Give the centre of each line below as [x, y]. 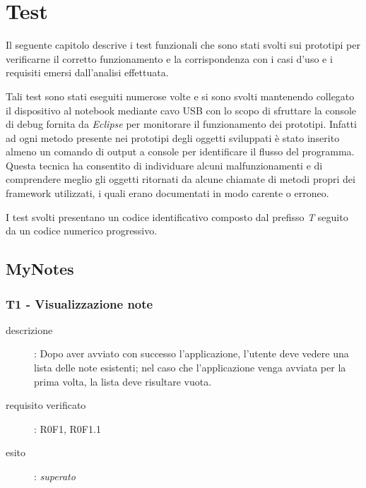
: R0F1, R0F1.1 [67, 428]
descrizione [29, 329]
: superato [55, 476]
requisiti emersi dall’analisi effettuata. [87, 72]
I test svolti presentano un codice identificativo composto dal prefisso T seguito [177, 216]
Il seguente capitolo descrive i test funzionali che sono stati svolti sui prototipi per [183, 45]
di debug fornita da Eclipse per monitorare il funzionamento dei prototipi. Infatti [181, 124]
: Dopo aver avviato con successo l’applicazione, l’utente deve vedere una [191, 353]
